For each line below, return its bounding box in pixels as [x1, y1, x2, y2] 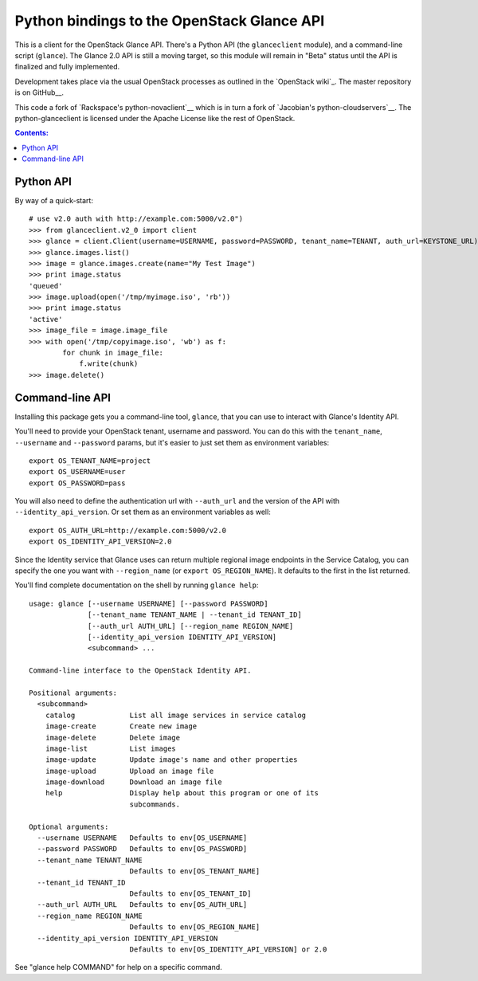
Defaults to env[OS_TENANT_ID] [129, 889, 252, 898]
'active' [29, 315, 63, 324]
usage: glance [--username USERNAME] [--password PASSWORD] [29, 598, 268, 608]
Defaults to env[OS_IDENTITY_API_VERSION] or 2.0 [129, 944, 327, 954]
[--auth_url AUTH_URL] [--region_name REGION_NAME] [88, 622, 294, 630]
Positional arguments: [29, 688, 118, 697]
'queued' [29, 281, 63, 290]
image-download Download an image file [45, 778, 222, 787]
